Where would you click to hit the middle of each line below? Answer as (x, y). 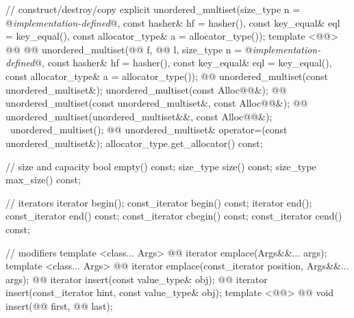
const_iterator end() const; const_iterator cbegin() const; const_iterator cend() (174, 216)
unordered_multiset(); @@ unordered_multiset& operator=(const (149, 130)
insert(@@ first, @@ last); (59, 305)
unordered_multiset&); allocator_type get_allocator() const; (134, 143)
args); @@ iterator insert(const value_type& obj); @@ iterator (137, 279)
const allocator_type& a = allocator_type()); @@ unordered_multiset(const (167, 76)
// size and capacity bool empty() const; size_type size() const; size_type (161, 166)
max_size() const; (43, 180)
